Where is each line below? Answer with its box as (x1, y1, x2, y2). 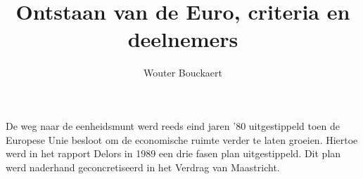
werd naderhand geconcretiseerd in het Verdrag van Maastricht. (6, 159, 280, 174)
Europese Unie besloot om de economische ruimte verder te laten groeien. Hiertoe (6, 132, 358, 147)
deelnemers (127, 25, 238, 53)
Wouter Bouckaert (144, 65, 222, 80)
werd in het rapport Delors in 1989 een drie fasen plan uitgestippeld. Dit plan (6, 146, 341, 161)
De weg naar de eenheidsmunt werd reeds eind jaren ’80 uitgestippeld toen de (6, 118, 340, 133)
